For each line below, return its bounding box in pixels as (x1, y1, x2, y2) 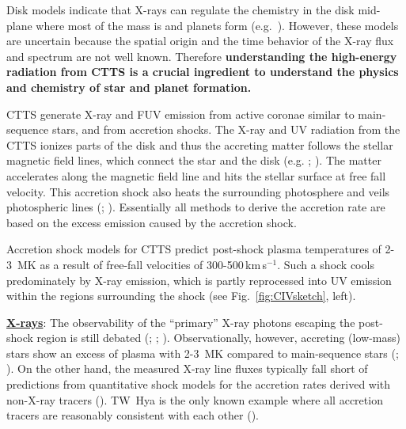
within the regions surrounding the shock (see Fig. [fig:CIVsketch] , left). (6, 287, 356, 304)
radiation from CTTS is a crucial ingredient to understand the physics (6, 63, 399, 80)
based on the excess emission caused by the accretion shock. (6, 214, 297, 230)
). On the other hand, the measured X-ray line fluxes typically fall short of (6, 360, 368, 377)
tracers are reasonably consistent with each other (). (6, 407, 259, 423)
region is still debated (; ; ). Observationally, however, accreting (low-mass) (36, 329, 400, 346)
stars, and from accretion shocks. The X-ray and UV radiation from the (52, 121, 400, 138)
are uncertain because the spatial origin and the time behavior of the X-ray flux (6, 32, 394, 49)
